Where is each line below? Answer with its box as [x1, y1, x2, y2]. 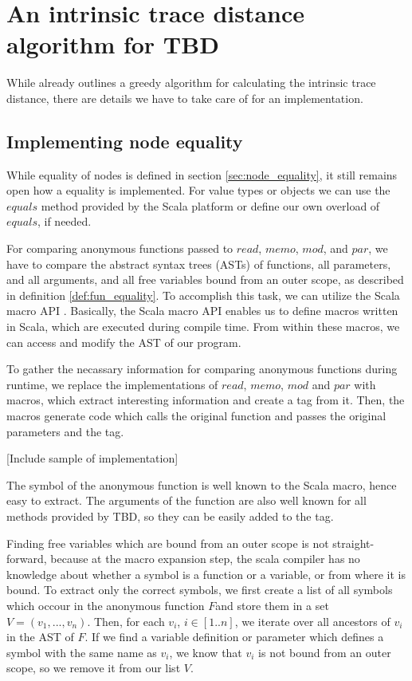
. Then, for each [87, 612, 165, 629]
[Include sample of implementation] [6, 450, 179, 466]
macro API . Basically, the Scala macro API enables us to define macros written [6, 302, 398, 319]
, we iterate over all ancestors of [234, 612, 390, 629]
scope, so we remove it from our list [6, 659, 181, 676]
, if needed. [37, 213, 92, 230]
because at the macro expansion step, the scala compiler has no [50, 550, 360, 567]
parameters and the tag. [6, 423, 124, 439]
